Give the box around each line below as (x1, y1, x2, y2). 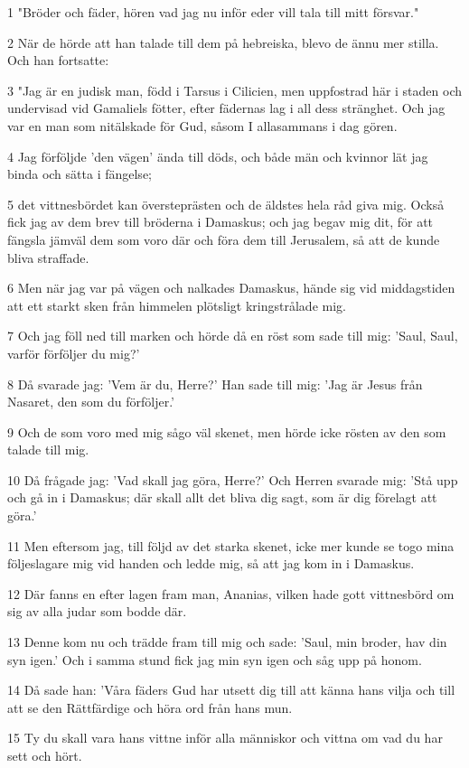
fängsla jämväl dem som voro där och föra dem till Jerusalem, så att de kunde (7, 229, 440, 248)
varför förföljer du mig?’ (7, 343, 140, 362)
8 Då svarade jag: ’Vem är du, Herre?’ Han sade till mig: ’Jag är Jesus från (7, 374, 423, 393)
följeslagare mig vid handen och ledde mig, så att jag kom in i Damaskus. (7, 554, 415, 573)
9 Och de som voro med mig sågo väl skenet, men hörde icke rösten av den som (7, 422, 446, 441)
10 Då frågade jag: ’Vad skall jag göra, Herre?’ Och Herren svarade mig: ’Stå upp (7, 470, 458, 489)
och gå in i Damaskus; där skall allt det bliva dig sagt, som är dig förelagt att (7, 488, 437, 507)
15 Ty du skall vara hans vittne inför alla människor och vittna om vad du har (7, 728, 443, 747)
